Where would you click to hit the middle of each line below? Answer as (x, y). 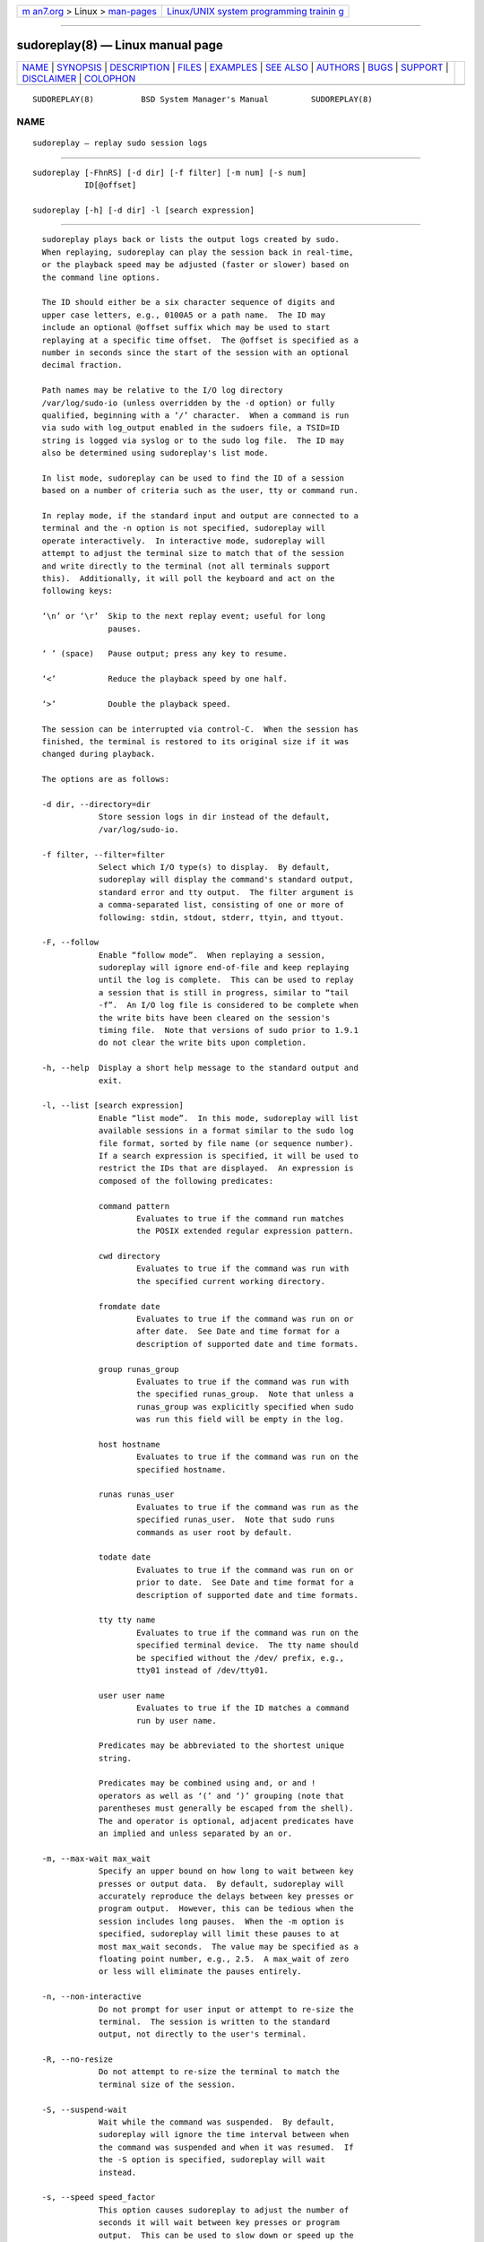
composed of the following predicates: (186, 1181)
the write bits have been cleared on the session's (215, 1017)
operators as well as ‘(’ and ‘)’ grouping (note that (222, 1795)
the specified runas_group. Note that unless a (245, 1394)
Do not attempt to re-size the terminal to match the (219, 2072)
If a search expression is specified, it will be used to (229, 1156)
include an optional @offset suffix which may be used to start (186, 328)
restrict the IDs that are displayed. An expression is (226, 1169)
